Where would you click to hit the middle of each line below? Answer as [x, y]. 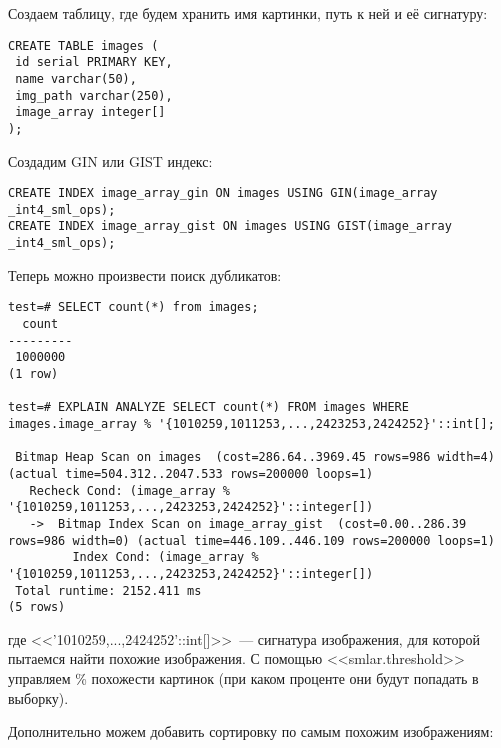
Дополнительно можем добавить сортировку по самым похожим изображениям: [251, 731]
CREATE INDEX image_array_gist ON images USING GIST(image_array [230, 226]
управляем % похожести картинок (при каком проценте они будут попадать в [243, 678]
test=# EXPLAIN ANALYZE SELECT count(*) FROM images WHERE [208, 407]
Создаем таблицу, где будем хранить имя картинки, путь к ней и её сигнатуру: [248, 13]
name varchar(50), [76, 78]
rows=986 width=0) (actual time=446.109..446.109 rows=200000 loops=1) [251, 540]
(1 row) [33, 373]
